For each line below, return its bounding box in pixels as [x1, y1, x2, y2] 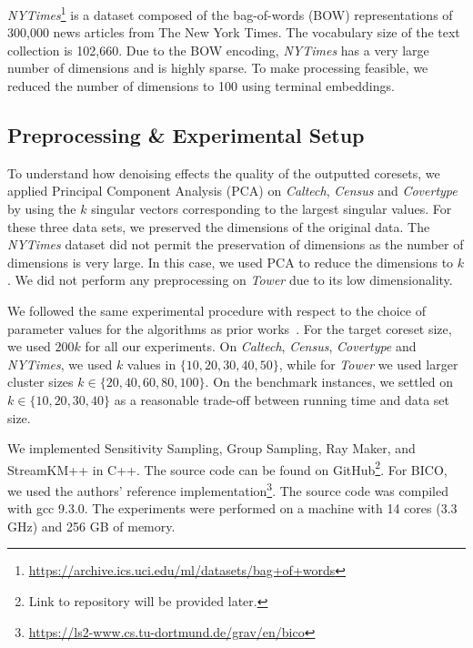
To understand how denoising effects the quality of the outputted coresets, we [7, 163, 440, 182]
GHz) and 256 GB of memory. [7, 516, 176, 535]
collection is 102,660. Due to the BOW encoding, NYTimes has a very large [7, 40, 429, 59]
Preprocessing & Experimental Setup [7, 121, 365, 149]
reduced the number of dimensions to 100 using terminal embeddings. [7, 76, 395, 96]
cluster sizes [7, 372, 74, 391]
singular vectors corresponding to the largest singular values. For [91, 199, 452, 218]
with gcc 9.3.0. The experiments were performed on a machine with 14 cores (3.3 [7, 499, 458, 518]
